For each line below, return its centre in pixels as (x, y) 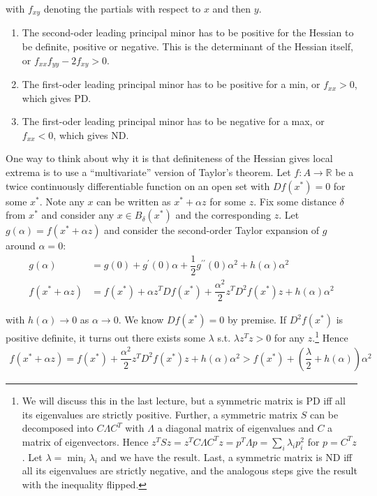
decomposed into (58, 428)
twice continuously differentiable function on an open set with (138, 185)
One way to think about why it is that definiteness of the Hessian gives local (169, 158)
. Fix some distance (295, 201)
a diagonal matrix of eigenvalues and (236, 428)
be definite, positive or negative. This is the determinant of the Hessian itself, (187, 46)
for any (289, 337)
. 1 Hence (330, 336)
